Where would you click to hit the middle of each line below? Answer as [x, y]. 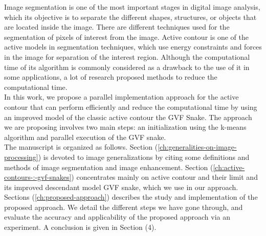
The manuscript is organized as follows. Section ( [81, 147]
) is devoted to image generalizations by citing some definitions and [144, 157]
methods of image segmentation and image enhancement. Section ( [109, 167]
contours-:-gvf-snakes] [38, 177]
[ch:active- [229, 167]
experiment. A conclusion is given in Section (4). [80, 227]
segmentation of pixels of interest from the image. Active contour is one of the [126, 37]
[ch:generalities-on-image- [197, 147]
